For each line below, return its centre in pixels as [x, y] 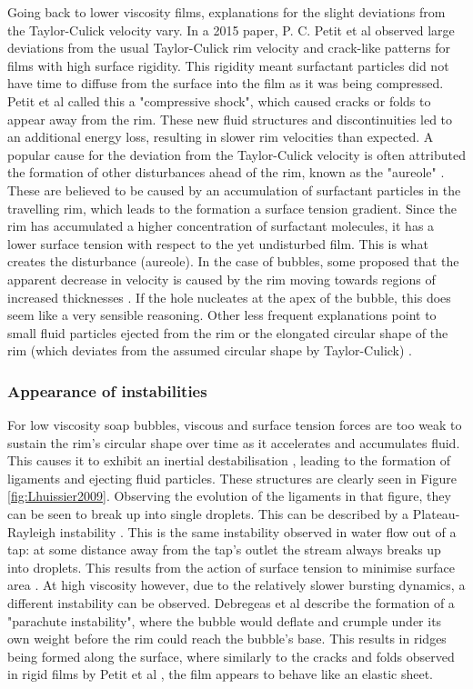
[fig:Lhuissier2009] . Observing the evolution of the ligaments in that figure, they [229, 496]
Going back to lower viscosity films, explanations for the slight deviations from [226, 12]
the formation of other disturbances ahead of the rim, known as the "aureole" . [226, 172]
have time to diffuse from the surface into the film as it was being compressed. [226, 83]
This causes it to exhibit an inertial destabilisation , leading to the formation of [229, 460]
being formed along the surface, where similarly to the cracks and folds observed [231, 656]
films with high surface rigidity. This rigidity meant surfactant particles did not [228, 65]
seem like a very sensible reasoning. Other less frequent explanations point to [222, 315]
